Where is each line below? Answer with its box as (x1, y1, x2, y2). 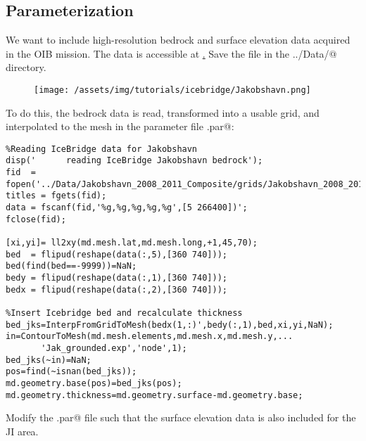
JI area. (6, 423, 39, 438)
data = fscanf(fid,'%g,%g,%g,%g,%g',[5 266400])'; (6, 203, 248, 213)
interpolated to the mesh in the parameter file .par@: (6, 119, 234, 134)
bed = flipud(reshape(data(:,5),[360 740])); (6, 249, 227, 260)
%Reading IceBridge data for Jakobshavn (6, 143, 198, 154)
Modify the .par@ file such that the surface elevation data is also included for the (6, 410, 356, 425)
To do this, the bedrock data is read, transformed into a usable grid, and (6, 105, 320, 120)
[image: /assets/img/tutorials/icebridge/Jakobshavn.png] (34, 84, 311, 95)
